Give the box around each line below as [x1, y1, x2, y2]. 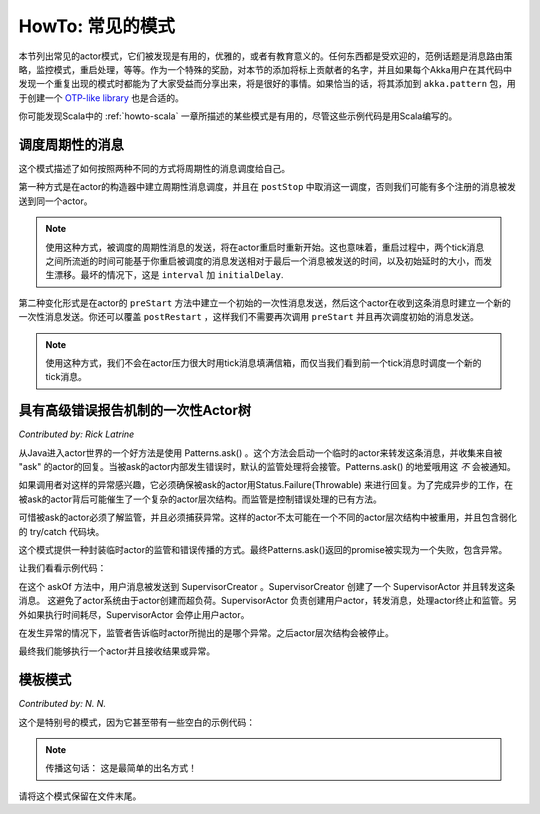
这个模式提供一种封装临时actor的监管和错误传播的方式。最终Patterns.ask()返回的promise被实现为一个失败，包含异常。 [18, 543, 508, 555]
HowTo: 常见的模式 [18, 15, 175, 37]
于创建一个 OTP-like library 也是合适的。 [18, 91, 185, 104]
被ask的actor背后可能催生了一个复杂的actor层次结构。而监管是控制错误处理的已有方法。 [18, 493, 382, 505]
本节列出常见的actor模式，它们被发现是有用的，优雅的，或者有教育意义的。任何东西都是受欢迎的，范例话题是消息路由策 [18, 50, 513, 62]
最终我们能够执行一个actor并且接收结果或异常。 [18, 645, 215, 657]
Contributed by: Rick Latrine [18, 428, 135, 440]
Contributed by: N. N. [18, 698, 107, 710]
